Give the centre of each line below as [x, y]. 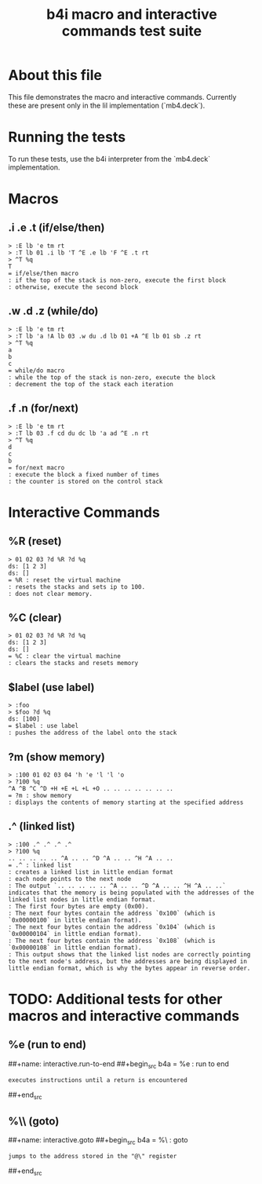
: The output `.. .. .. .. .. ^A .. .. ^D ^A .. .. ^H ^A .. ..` [117, 886]
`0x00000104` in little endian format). [75, 934]
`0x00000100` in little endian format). [75, 920]
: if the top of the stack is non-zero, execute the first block [117, 280]
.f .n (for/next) [44, 409]
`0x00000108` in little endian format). [75, 948]
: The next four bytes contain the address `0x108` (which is [112, 941]
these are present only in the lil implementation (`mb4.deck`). [107, 105]
